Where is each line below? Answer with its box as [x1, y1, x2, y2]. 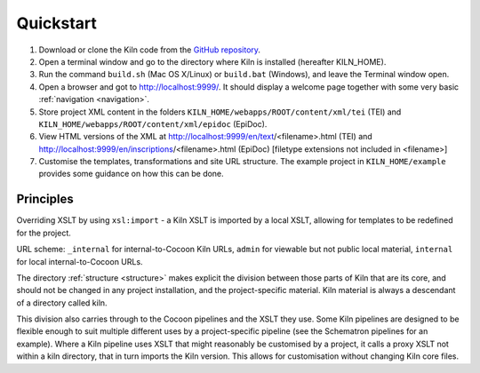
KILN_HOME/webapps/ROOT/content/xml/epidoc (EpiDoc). [38, 118, 268, 129]
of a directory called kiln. [16, 298, 108, 308]
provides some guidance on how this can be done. [38, 169, 224, 179]
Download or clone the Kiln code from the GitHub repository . [38, 44, 261, 55]
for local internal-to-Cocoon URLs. [16, 256, 143, 266]
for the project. [16, 227, 71, 238]
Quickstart [16, 13, 98, 33]
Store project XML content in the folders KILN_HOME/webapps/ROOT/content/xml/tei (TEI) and [38, 107, 402, 117]
